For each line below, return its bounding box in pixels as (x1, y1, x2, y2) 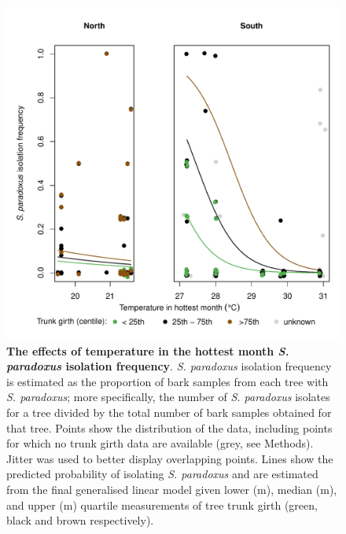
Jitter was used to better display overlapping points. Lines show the (6, 450, 333, 466)
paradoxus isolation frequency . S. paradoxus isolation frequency (6, 358, 332, 374)
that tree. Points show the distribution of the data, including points (6, 419, 333, 436)
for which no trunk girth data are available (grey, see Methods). (6, 435, 314, 451)
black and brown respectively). (6, 512, 154, 528)
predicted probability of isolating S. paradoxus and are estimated (6, 466, 318, 482)
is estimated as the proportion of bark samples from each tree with (6, 373, 329, 389)
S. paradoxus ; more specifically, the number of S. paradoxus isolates (6, 389, 330, 405)
